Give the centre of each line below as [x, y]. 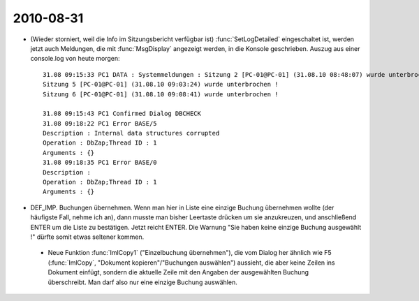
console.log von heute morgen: [75, 59]
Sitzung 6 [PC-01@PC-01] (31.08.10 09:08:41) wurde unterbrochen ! [161, 94]
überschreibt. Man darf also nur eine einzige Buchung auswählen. [142, 282]
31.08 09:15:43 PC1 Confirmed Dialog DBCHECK [122, 114]
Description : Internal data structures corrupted [131, 133]
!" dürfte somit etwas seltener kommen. [87, 237]
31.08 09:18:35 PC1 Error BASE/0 [100, 163]
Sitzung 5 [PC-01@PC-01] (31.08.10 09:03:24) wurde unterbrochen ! [161, 85]
